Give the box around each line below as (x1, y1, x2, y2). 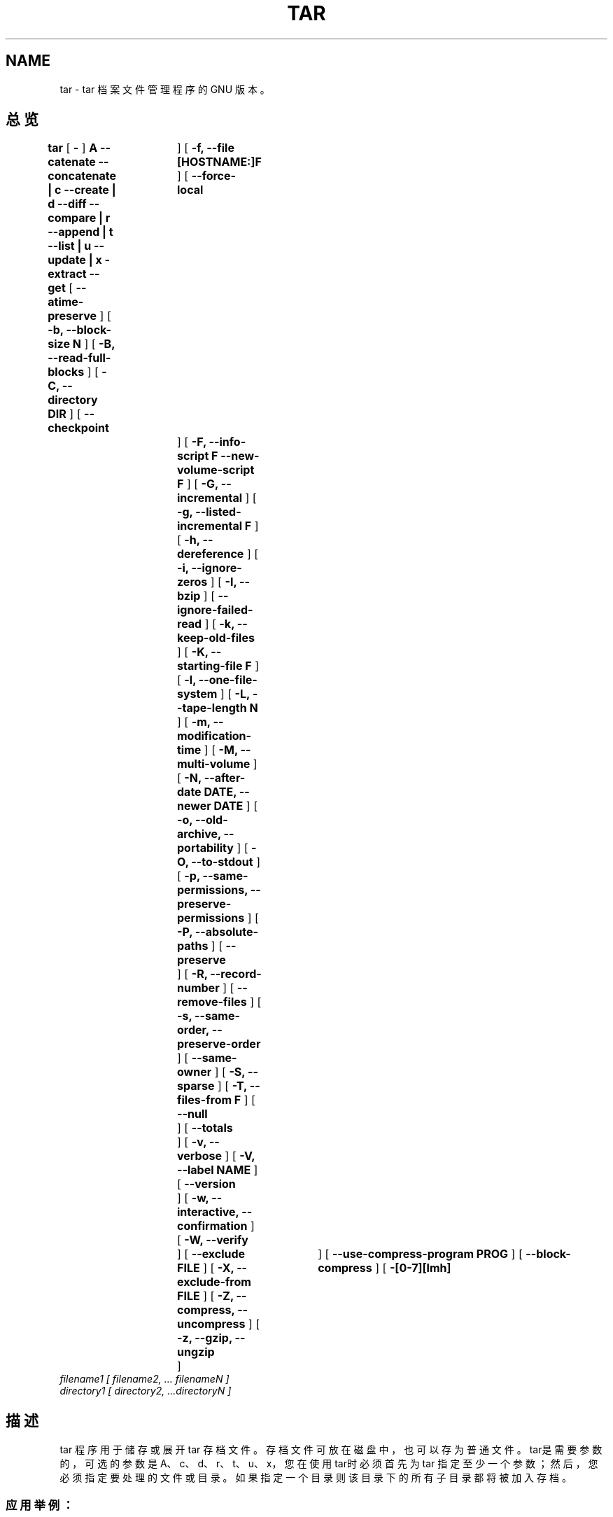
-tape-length (177, 701, 247, 715)
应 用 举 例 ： (6, 1497, 74, 1512)
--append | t (48, 225, 113, 239)
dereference (177, 547, 244, 561)
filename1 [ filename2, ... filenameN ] (59, 1373, 230, 1385)
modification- (177, 729, 251, 743)
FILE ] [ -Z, (177, 1289, 234, 1303)
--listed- (195, 505, 241, 519)
